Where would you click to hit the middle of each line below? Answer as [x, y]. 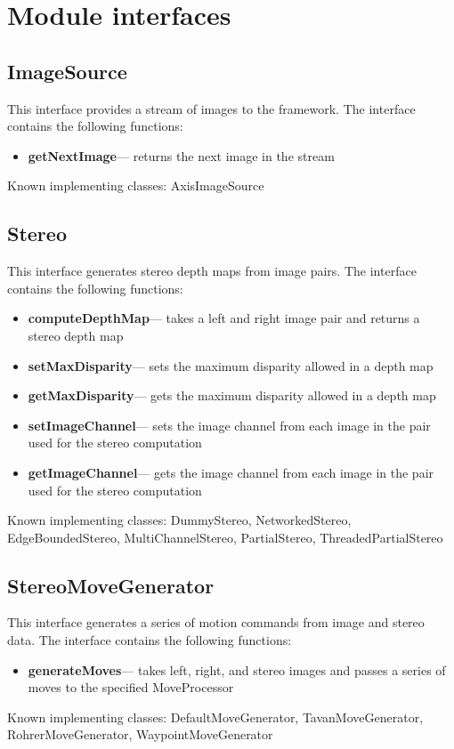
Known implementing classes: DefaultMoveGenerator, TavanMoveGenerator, [215, 717]
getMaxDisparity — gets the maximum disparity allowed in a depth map [232, 395]
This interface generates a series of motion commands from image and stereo [216, 622]
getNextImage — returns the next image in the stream [181, 155]
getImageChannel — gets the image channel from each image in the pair [231, 472]
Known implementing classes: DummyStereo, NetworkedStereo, [179, 520]
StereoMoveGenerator [111, 585]
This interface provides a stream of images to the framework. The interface [211, 108]
